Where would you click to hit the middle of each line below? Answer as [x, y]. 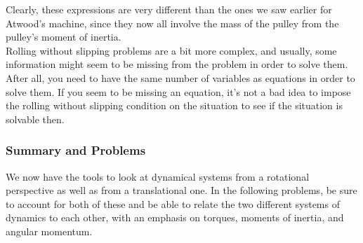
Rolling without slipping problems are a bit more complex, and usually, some [171, 50]
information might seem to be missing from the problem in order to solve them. [177, 64]
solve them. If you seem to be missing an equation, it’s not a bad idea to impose [178, 91]
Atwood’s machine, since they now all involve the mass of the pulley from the [172, 23]
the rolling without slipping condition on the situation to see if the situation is [174, 105]
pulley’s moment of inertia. [64, 37]
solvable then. [35, 119]
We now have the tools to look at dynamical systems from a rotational [158, 176]
